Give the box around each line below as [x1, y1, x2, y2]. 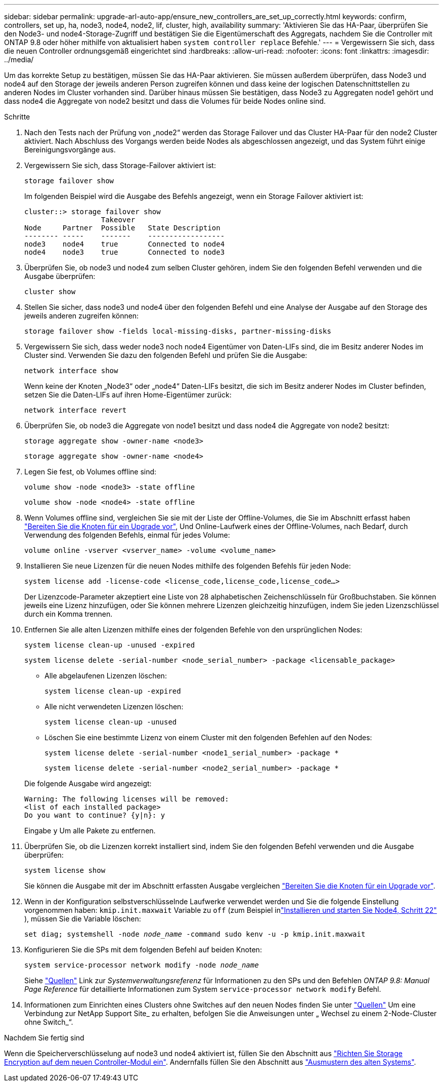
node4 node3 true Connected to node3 [24, 248, 225, 256]
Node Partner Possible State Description [24, 224, 220, 232]
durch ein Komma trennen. [24, 610, 113, 618]
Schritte [4, 112, 30, 121]
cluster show [24, 288, 76, 296]
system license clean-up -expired [45, 687, 181, 695]
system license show [24, 866, 106, 874]
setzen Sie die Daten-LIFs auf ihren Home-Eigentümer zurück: [24, 390, 232, 399]
